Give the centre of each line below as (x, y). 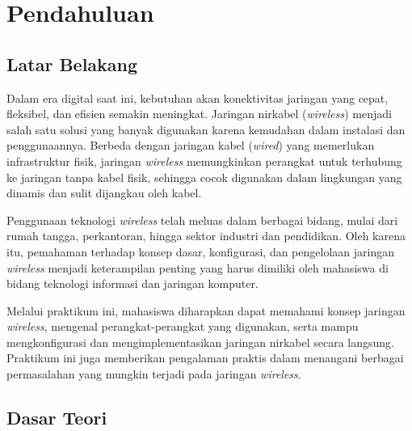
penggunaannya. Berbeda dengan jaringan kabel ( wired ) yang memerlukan (191, 145)
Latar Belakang (72, 63)
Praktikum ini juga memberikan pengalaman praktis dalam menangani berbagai (205, 358)
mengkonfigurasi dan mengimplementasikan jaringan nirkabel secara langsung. (201, 342)
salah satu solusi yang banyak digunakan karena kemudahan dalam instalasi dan (206, 129)
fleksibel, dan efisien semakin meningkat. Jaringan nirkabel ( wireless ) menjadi (199, 114)
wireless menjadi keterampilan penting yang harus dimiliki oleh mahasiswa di (198, 267)
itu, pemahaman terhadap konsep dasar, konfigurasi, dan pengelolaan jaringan (200, 251)
